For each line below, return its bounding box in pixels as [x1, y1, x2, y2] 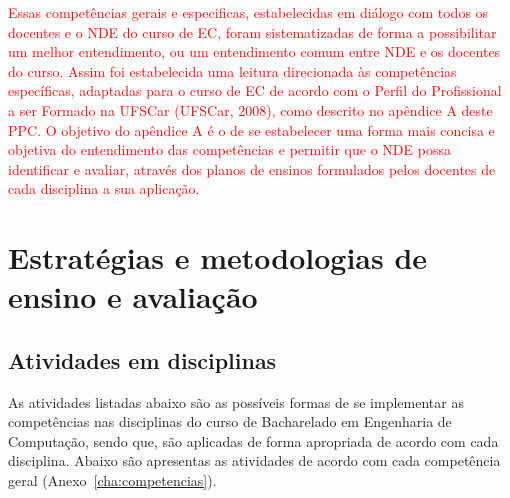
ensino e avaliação [8, 276, 258, 317]
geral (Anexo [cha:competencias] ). [8, 470, 217, 491]
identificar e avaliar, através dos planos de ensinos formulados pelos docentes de [8, 158, 496, 179]
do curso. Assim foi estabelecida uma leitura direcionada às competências [8, 60, 457, 81]
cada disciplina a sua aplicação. [8, 178, 200, 199]
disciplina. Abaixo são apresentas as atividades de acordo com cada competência [8, 450, 501, 471]
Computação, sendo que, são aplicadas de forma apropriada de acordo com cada [8, 430, 499, 451]
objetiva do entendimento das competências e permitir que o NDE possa [8, 139, 451, 160]
